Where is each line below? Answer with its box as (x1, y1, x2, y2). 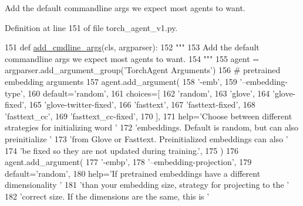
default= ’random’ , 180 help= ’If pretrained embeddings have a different (5, 167, 261, 179)
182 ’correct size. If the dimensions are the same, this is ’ (5, 190, 210, 202)
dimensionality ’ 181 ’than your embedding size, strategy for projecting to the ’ (5, 178, 289, 191)
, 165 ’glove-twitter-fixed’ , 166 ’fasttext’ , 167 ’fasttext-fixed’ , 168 (24, 98, 255, 111)
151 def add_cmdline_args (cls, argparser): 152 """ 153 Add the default (5, 41, 260, 53)
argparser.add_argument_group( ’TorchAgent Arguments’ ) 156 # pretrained (5, 64, 281, 76)
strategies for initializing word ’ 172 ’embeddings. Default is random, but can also (5, 121, 299, 133)
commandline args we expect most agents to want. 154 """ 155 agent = (5, 52, 260, 64)
